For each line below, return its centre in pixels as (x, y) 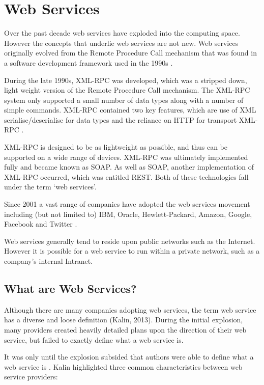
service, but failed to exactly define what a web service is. (94, 339)
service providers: (31, 377)
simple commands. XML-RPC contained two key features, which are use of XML (130, 110)
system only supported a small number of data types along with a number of (124, 100)
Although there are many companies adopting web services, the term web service (130, 309)
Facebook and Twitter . (41, 224)
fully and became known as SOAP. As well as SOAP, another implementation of (129, 167)
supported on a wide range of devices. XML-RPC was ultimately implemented (126, 157)
